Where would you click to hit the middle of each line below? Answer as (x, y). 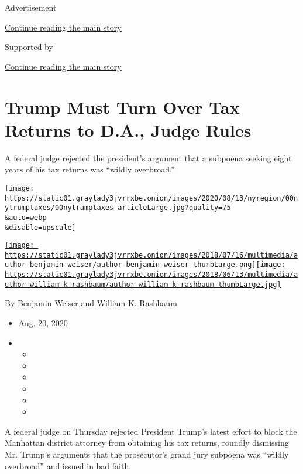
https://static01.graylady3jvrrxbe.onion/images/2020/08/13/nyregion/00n (151, 198)
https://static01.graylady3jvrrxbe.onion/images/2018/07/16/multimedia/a (151, 255)
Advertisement (31, 7)
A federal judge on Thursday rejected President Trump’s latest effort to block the (151, 431)
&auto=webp (26, 217)
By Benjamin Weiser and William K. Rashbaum (91, 303)
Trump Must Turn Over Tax (122, 106)
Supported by (29, 47)
